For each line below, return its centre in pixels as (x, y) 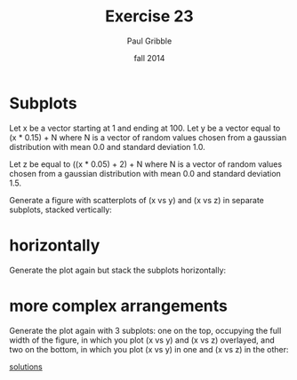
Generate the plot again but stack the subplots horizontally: (118, 270)
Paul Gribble (149, 41)
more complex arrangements (119, 306)
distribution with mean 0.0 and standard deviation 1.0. (108, 146)
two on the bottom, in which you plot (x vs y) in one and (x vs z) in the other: (149, 349)
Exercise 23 (149, 16)
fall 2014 (149, 58)
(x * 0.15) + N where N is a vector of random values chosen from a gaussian (148, 137)
